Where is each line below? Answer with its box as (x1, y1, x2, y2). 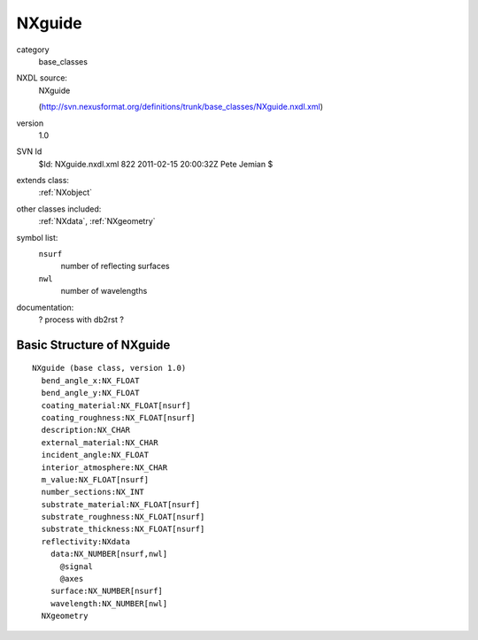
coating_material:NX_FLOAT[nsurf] (41, 400, 191, 411)
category (16, 44, 50, 55)
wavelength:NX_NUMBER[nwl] (50, 598, 168, 608)
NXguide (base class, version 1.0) (32, 363, 187, 374)
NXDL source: (16, 73, 68, 83)
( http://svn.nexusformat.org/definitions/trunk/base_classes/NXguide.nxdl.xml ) (38, 102, 323, 112)
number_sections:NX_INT (41, 487, 145, 497)
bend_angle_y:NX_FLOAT (41, 388, 140, 398)
